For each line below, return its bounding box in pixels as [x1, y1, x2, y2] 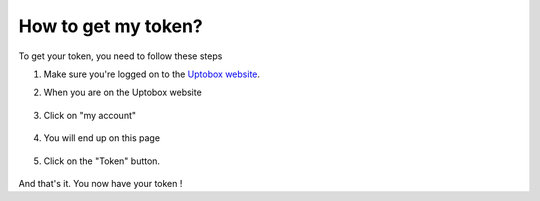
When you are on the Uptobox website [43, 86, 202, 99]
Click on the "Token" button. [43, 155, 160, 167]
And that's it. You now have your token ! [18, 177, 183, 189]
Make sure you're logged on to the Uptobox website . [43, 68, 260, 80]
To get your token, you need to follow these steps [18, 50, 223, 62]
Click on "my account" [43, 109, 137, 121]
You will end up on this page [43, 132, 160, 144]
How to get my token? [18, 15, 204, 37]
